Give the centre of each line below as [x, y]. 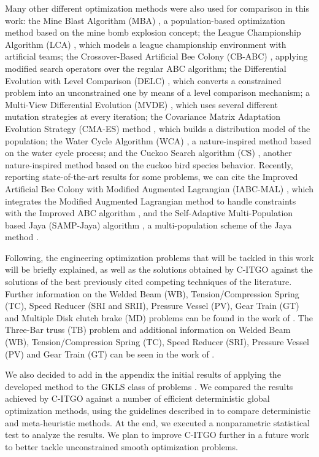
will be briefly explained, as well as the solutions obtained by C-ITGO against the [159, 269]
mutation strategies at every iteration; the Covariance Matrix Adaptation [143, 116]
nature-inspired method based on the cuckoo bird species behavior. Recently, [149, 164]
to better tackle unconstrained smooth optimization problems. [121, 446]
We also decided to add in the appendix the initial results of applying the [143, 374]
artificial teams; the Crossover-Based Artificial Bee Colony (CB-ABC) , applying [156, 56]
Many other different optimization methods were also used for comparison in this [157, 8]
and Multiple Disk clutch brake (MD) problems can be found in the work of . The [159, 317]
